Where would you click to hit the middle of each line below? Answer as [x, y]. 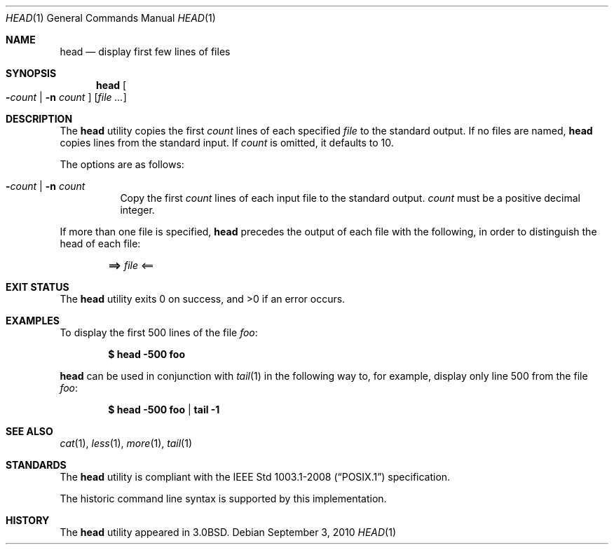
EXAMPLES [33, 321]
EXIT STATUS [37, 287]
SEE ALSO [29, 431]
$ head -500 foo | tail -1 [164, 410]
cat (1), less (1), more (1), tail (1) [126, 443]
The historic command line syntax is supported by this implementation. [223, 499]
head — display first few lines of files [145, 51]
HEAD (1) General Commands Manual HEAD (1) [111, 18]
